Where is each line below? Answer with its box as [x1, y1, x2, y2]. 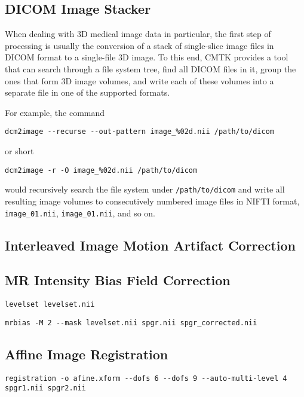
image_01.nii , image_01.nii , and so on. [5, 206, 156, 219]
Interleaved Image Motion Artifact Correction [5, 236, 296, 254]
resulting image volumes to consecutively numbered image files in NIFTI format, [5, 194, 300, 207]
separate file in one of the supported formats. [5, 86, 170, 99]
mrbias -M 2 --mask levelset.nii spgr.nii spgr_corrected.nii [5, 318, 257, 327]
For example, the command [5, 106, 105, 118]
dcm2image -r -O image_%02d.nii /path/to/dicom [5, 166, 198, 175]
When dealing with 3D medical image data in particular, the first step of [5, 28, 271, 40]
